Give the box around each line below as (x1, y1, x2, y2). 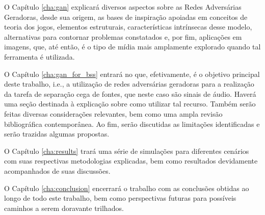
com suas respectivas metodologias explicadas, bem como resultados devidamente (4, 155, 258, 166)
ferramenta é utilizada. (4, 51, 75, 62)
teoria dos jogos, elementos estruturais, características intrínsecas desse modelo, (4, 21, 252, 32)
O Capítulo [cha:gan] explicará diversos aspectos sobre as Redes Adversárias (4, 2, 242, 12)
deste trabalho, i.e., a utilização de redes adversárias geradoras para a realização (4, 78, 254, 89)
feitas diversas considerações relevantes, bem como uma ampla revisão (4, 108, 223, 119)
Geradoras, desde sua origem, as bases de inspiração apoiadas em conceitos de (4, 11, 248, 22)
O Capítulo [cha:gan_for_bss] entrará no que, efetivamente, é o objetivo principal (4, 68, 260, 79)
